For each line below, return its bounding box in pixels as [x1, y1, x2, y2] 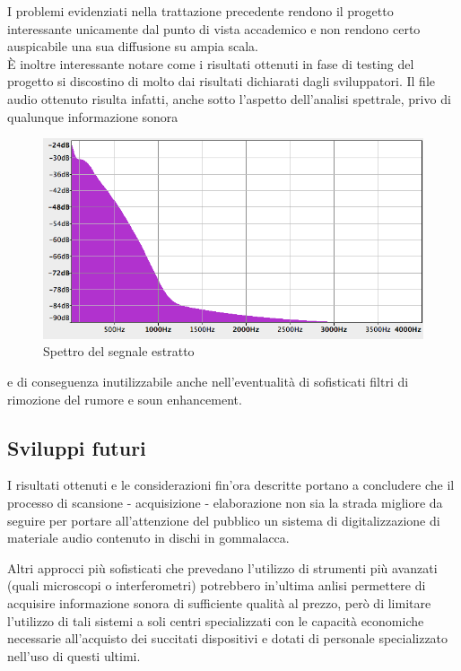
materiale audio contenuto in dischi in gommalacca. [7, 528, 290, 547]
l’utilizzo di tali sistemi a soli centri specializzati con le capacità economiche [7, 611, 424, 630]
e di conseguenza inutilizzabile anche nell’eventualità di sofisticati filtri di [7, 372, 409, 391]
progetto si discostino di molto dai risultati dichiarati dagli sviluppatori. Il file [7, 72, 435, 91]
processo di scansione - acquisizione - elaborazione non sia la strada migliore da [7, 493, 443, 512]
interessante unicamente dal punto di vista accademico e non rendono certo [7, 19, 421, 38]
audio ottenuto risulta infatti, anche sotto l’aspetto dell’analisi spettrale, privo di [7, 89, 451, 108]
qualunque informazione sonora [7, 107, 178, 126]
